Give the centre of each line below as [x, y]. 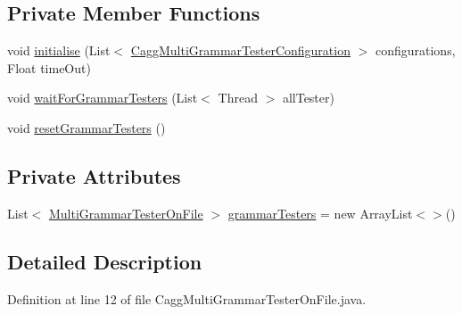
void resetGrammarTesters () [87, 127]
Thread [238, 98]
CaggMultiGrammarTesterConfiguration [240, 50]
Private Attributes [94, 175]
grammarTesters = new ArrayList [320, 213]
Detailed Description [105, 261]
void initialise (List [59, 50]
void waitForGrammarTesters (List [103, 98]
